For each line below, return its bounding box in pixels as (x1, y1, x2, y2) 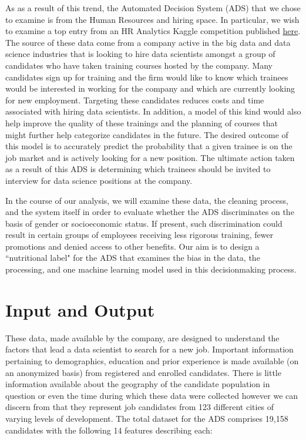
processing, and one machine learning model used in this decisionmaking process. (5, 263, 297, 276)
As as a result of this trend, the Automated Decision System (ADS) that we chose (5, 2, 301, 14)
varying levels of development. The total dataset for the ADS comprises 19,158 (5, 412, 288, 424)
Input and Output (5, 297, 155, 321)
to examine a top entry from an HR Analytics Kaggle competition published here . (5, 25, 301, 37)
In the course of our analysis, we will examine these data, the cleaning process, (5, 194, 288, 206)
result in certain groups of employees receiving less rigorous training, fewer (5, 229, 274, 241)
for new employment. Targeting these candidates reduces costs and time (5, 93, 264, 106)
